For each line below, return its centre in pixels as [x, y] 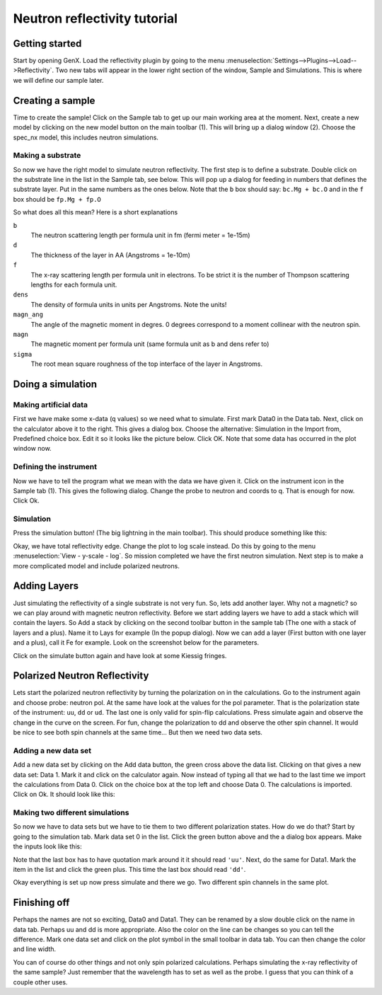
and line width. [35, 949]
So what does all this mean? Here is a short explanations [95, 212]
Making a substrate [47, 156]
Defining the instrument [55, 467]
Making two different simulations [71, 812]
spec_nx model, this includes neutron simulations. [86, 137]
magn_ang [28, 315]
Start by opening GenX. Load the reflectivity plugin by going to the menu [119, 61]
